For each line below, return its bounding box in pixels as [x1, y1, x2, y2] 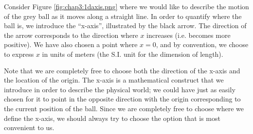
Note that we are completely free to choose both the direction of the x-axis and [4, 65, 240, 75]
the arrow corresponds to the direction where [4, 30, 138, 40]
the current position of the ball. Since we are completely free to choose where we [4, 103, 244, 113]
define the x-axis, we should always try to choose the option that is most [4, 113, 220, 123]
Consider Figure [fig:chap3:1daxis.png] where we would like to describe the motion [4, 1, 249, 11]
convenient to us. [4, 122, 54, 133]
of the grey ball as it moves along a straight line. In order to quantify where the [4, 11, 242, 21]
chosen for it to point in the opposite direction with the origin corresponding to [4, 94, 241, 104]
